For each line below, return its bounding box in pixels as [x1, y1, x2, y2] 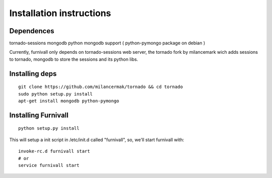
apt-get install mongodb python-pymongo [18, 98, 119, 104]
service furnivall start [18, 162, 80, 168]
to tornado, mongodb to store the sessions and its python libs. [9, 56, 139, 62]
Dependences [9, 27, 54, 35]
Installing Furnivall [9, 111, 69, 119]
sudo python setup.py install [18, 91, 93, 97]
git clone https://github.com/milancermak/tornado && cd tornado [18, 84, 183, 90]
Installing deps [9, 69, 57, 78]
